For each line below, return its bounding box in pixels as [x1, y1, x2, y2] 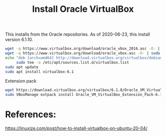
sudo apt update [5, 64, 39, 70]
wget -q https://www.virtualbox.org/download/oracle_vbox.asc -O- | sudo [5, 51, 161, 56]
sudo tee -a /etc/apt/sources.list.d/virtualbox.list [16, 60, 129, 65]
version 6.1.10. [5, 37, 34, 43]
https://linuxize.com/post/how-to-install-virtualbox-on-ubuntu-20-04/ [5, 125, 148, 132]
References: [5, 109, 56, 120]
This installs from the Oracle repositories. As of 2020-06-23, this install [5, 31, 150, 38]
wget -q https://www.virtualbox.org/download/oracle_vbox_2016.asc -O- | [5, 46, 161, 51]
